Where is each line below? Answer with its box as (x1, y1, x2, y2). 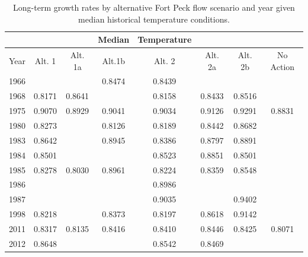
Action (270, 60, 295, 72)
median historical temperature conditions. (78, 12, 230, 25)
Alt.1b (102, 54, 126, 66)
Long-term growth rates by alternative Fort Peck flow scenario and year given (13, 1, 295, 13)
